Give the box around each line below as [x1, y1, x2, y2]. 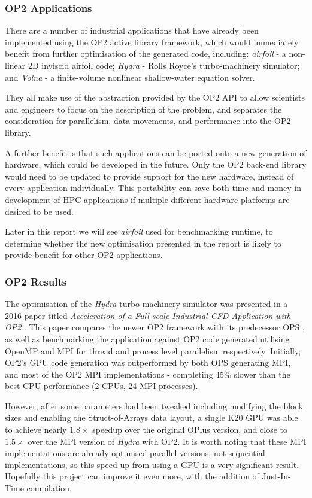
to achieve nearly [5, 423, 67, 436]
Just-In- [262, 470, 291, 482]
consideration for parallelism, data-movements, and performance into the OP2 [5, 114, 291, 127]
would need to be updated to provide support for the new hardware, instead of [5, 169, 294, 182]
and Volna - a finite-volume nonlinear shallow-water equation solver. [5, 71, 255, 83]
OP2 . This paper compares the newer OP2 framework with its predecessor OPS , [5, 321, 305, 333]
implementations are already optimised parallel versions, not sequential [5, 447, 265, 459]
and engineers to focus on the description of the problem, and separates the [5, 102, 282, 115]
